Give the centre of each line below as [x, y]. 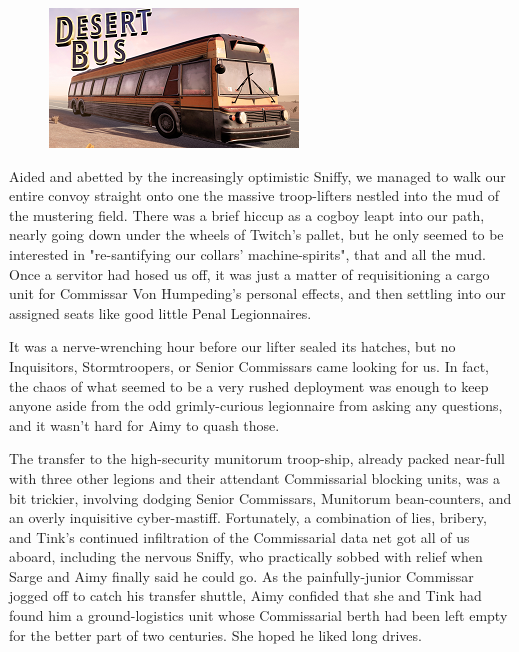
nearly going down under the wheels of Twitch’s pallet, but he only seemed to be [256, 234]
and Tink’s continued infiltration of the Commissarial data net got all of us [239, 536]
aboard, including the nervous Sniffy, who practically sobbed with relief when [246, 556]
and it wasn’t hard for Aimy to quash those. [144, 424]
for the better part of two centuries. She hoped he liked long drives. [215, 634]
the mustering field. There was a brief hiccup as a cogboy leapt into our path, [247, 214]
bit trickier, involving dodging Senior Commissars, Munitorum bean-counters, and [260, 497]
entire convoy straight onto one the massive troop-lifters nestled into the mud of [254, 195]
